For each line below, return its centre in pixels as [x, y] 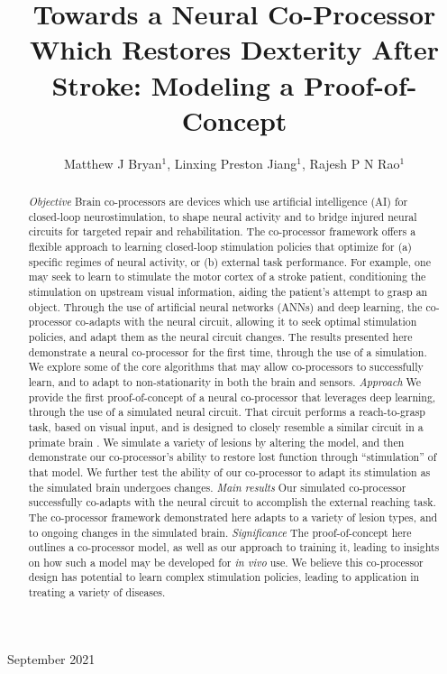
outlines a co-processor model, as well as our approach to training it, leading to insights [234, 547]
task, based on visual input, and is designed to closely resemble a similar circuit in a [226, 426]
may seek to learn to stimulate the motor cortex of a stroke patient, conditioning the [227, 277]
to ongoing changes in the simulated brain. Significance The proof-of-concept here [220, 532]
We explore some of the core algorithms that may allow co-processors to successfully [226, 367]
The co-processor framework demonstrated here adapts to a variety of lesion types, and [233, 517]
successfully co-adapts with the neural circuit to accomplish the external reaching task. [232, 502]
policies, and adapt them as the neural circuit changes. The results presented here [220, 336]
